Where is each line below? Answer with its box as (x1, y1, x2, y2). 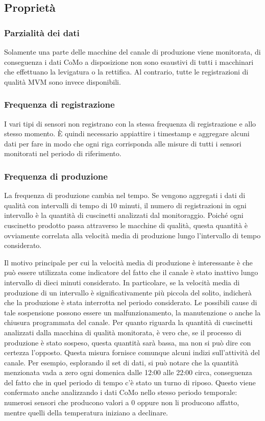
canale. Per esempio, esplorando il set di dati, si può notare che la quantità (4, 357, 238, 367)
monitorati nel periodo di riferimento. (4, 148, 122, 159)
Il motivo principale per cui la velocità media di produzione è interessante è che (4, 257, 253, 267)
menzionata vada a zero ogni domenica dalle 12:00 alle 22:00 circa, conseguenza (4, 367, 252, 378)
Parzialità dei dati (4, 26, 80, 39)
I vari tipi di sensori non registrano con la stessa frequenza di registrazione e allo (4, 118, 256, 129)
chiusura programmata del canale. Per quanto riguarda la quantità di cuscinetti (4, 317, 253, 328)
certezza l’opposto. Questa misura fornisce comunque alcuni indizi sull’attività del (4, 347, 260, 358)
